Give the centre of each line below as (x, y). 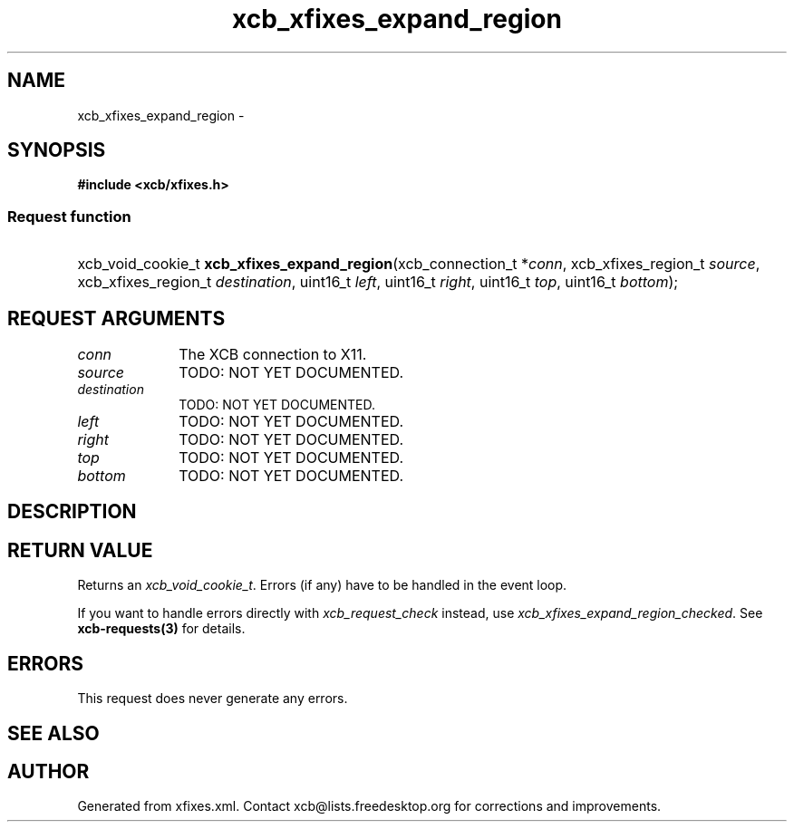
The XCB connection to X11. (273, 355)
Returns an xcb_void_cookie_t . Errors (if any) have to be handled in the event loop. (322, 585)
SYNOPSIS (57, 150)
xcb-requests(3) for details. (161, 629)
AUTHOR (48, 771)
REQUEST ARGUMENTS (116, 318)
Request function (69, 216)
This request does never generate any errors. (213, 699)
